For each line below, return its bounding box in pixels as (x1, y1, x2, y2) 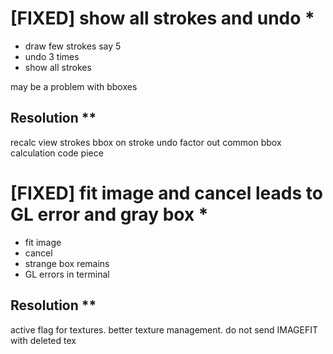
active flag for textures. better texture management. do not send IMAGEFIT (10, 323, 318, 336)
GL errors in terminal (24, 268, 110, 280)
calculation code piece (10, 147, 104, 159)
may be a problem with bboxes (10, 80, 138, 92)
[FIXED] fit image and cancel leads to (10, 182, 323, 204)
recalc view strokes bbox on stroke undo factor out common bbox (10, 136, 282, 148)
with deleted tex (10, 334, 77, 346)
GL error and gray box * (10, 203, 209, 226)
